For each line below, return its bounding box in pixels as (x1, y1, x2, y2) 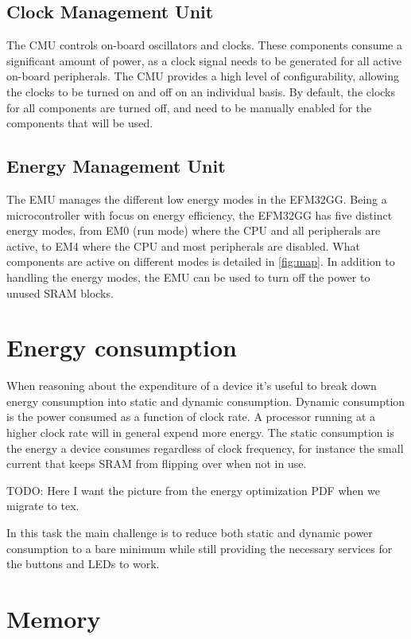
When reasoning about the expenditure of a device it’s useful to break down (6, 377, 377, 394)
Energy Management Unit (6, 154, 226, 178)
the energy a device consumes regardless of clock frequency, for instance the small (6, 439, 404, 456)
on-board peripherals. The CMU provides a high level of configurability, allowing (6, 68, 399, 84)
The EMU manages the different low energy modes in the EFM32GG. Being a (6, 190, 387, 207)
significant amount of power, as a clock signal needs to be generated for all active (6, 52, 401, 68)
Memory (6, 602, 101, 634)
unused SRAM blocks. (6, 284, 114, 301)
